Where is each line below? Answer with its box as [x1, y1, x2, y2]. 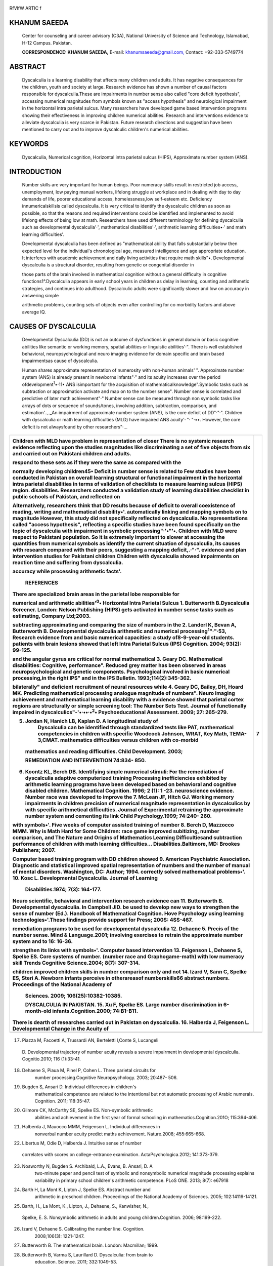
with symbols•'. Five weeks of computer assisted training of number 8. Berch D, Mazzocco [12, 821, 235, 828]
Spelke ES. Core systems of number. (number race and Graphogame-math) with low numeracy [12, 953, 245, 960]
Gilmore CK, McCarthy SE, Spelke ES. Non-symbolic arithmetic [22, 1107, 153, 1114]
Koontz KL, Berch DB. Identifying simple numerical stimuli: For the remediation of [25, 768, 224, 775]
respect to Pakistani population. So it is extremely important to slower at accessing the [12, 534, 225, 541]
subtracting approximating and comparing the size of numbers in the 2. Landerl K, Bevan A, [12, 621, 237, 628]
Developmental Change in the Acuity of [12, 1025, 109, 1033]
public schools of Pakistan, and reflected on [12, 493, 120, 500]
